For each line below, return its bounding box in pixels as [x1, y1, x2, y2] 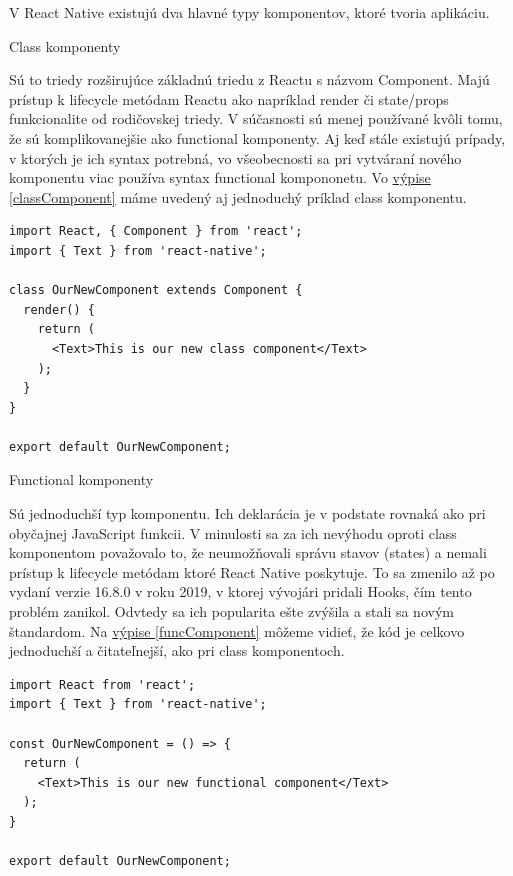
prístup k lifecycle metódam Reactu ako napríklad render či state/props [9, 88, 449, 109]
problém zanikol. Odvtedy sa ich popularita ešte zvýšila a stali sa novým [9, 601, 454, 622]
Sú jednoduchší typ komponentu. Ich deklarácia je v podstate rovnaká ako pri [9, 503, 486, 524]
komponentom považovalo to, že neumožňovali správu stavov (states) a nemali [9, 542, 487, 563]
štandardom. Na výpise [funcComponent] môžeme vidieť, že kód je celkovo [9, 620, 465, 641]
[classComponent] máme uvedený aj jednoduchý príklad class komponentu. [9, 186, 467, 207]
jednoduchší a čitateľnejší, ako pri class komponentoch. [9, 640, 345, 661]
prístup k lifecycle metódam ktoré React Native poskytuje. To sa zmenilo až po [9, 561, 495, 582]
